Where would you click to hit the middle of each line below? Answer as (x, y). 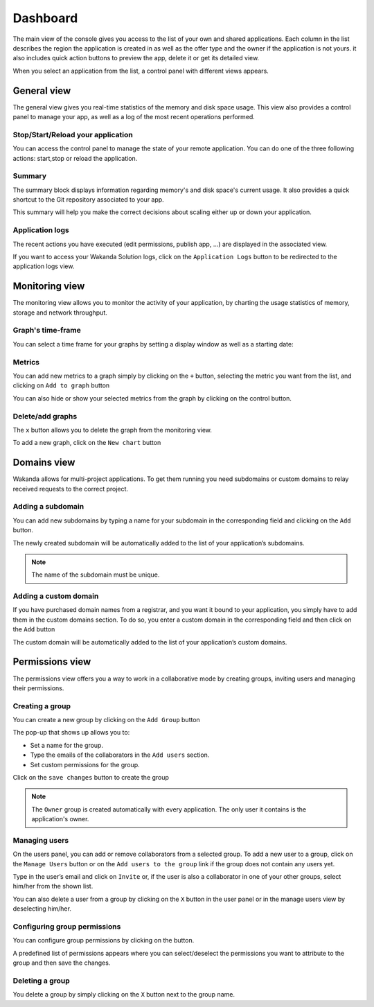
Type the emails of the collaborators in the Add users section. (120, 755)
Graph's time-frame (47, 331)
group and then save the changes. (62, 963)
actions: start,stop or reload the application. (75, 158)
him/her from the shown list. (53, 886)
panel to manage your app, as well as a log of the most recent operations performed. (134, 117)
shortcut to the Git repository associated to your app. (88, 200)
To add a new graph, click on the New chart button (87, 443)
